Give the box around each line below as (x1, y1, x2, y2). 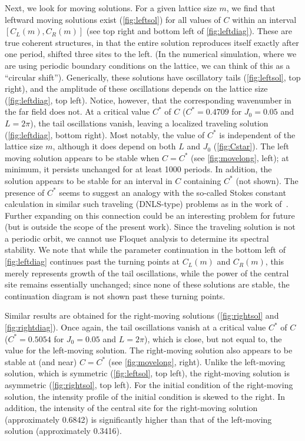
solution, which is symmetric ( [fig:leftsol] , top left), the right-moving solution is (5, 367, 290, 379)
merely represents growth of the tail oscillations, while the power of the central (5, 266, 289, 279)
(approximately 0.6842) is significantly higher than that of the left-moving (5, 413, 272, 425)
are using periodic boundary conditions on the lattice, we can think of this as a (5, 59, 290, 71)
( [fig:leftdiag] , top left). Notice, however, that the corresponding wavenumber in (5, 93, 291, 106)
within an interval (232, 13, 297, 25)
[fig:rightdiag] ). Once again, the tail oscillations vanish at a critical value (5, 321, 266, 333)
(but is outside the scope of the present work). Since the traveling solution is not (5, 220, 296, 233)
